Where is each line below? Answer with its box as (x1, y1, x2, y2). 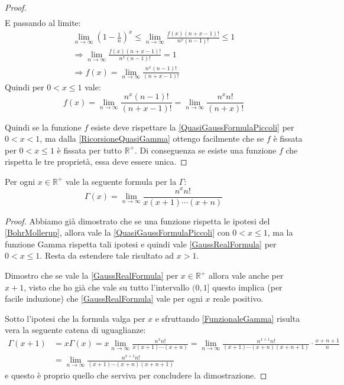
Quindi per (5, 80, 44, 93)
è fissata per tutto (57, 143, 122, 156)
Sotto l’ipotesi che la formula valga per (5, 312, 145, 324)
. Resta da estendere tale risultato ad (40, 249, 174, 262)
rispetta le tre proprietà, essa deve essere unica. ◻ (5, 155, 187, 168)
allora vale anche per (208, 269, 284, 281)
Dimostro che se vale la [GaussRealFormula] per (5, 269, 179, 281)
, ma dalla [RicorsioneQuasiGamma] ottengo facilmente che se (40, 132, 264, 145)
